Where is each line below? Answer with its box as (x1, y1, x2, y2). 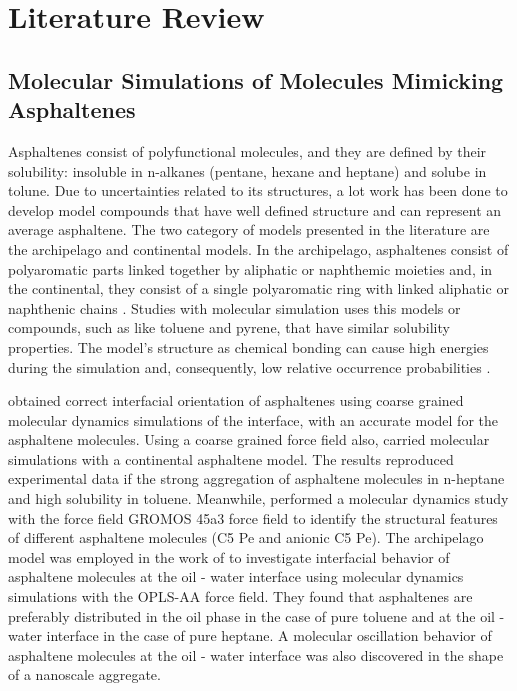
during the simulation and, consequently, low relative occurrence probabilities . (8, 356, 491, 377)
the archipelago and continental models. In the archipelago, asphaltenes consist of (8, 238, 509, 259)
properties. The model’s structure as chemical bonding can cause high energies (8, 336, 489, 357)
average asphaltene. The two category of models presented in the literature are (8, 219, 490, 240)
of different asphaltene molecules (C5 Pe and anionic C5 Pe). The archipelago (8, 527, 484, 548)
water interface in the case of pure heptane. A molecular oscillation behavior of (8, 625, 492, 646)
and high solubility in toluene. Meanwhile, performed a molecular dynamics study (8, 488, 509, 509)
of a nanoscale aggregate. (8, 664, 161, 685)
